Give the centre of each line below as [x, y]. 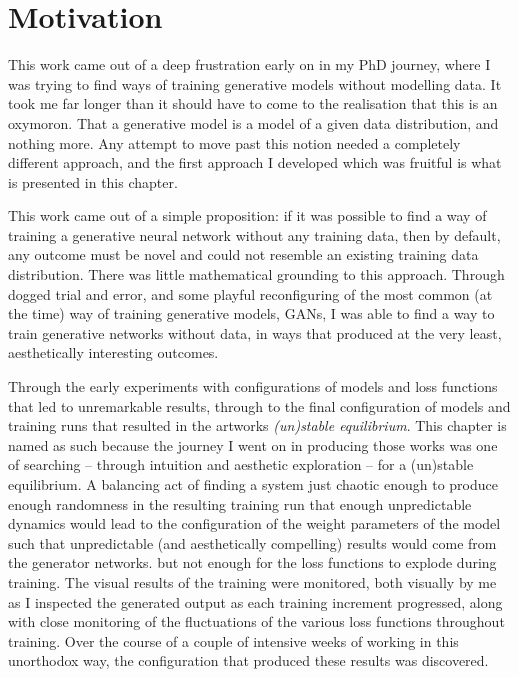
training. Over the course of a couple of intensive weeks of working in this [233, 640]
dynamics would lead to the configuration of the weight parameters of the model [254, 523]
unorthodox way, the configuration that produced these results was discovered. [248, 660]
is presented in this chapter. [93, 181]
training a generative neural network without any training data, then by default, [254, 234]
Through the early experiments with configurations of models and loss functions [253, 386]
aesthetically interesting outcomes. [113, 352]
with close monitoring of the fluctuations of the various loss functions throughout [256, 621]
